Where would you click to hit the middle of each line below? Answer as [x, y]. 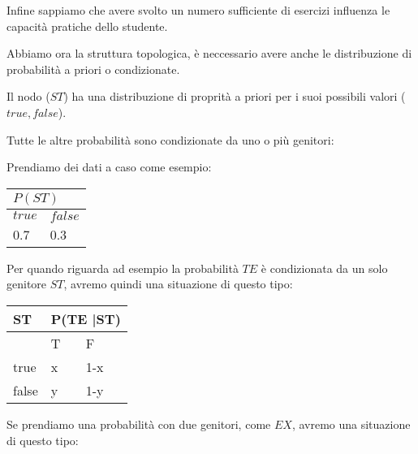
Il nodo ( [28, 96]
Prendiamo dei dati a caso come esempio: [109, 167]
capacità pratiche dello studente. [87, 26]
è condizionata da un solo [324, 268]
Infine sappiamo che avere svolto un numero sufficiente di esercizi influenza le [198, 10]
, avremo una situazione [351, 424]
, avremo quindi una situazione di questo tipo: [178, 284]
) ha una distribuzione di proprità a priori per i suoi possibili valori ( [235, 96]
